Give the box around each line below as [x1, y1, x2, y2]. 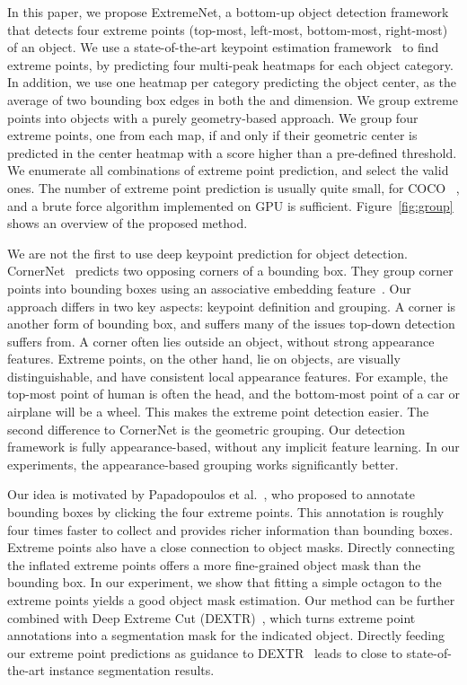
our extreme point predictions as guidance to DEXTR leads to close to [7, 643, 403, 662]
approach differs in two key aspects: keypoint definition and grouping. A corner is [7, 296, 456, 315]
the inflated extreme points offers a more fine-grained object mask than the [7, 555, 421, 574]
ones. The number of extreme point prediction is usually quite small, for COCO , [7, 178, 460, 197]
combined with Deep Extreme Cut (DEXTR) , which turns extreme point [7, 608, 416, 627]
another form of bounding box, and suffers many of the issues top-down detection [7, 314, 455, 333]
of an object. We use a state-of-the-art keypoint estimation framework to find [7, 38, 439, 57]
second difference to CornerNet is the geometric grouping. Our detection [7, 419, 405, 438]
